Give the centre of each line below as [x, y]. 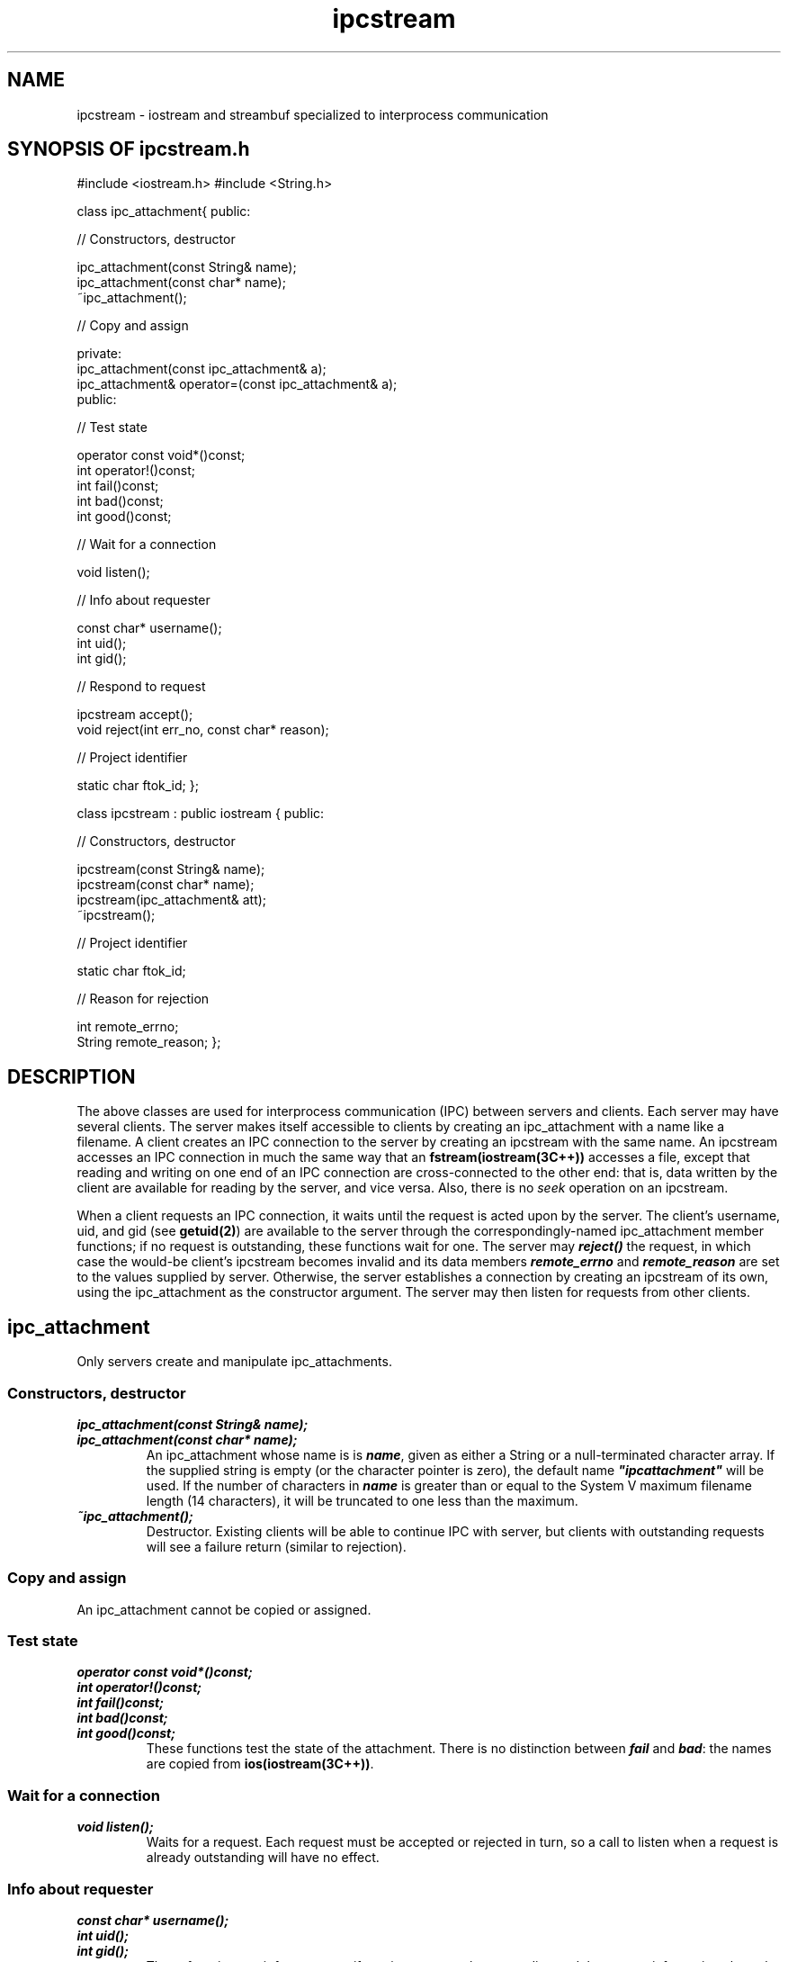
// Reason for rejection [143, 999]
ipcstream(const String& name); [171, 869]
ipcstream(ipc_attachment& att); [172, 900]
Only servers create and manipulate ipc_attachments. [234, 1362]
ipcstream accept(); [135, 715]
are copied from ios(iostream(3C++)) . [260, 1764]
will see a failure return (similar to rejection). [276, 1546]
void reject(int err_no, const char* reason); [203, 730]
